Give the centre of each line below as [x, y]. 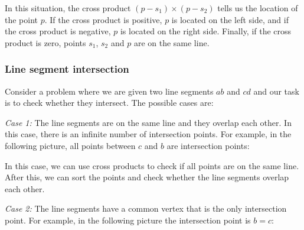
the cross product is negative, [58, 31]
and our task [276, 91]
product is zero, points [45, 42]
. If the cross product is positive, [103, 19]
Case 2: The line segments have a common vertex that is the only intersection [146, 208]
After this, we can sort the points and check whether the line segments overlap [147, 177]
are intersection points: [208, 145]
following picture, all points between [70, 145]
